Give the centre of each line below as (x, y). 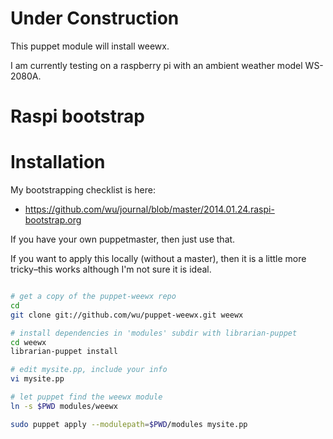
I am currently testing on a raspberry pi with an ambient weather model (156, 65)
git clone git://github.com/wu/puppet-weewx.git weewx (127, 315)
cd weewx (28, 342)
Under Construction (95, 18)
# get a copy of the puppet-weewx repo (93, 297)
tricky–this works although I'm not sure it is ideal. (111, 269)
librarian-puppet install (64, 352)
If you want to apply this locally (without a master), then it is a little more (158, 259)
